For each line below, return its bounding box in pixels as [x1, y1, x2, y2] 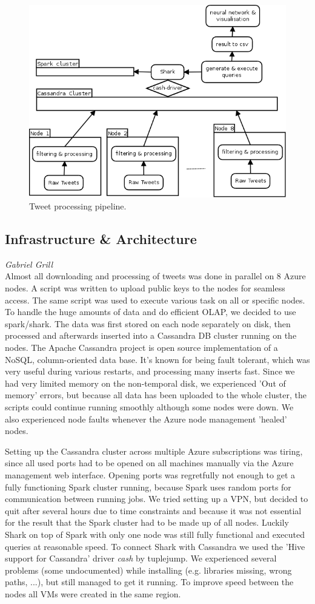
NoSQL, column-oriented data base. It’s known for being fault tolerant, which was [5, 353, 310, 365]
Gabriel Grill [5, 257, 53, 270]
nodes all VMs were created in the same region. [5, 587, 181, 600]
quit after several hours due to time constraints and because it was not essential [5, 504, 302, 517]
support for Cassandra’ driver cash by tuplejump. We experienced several [5, 552, 277, 565]
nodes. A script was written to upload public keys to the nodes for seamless [5, 282, 285, 294]
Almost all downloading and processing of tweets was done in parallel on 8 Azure [5, 270, 306, 282]
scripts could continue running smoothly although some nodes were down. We [5, 401, 294, 413]
